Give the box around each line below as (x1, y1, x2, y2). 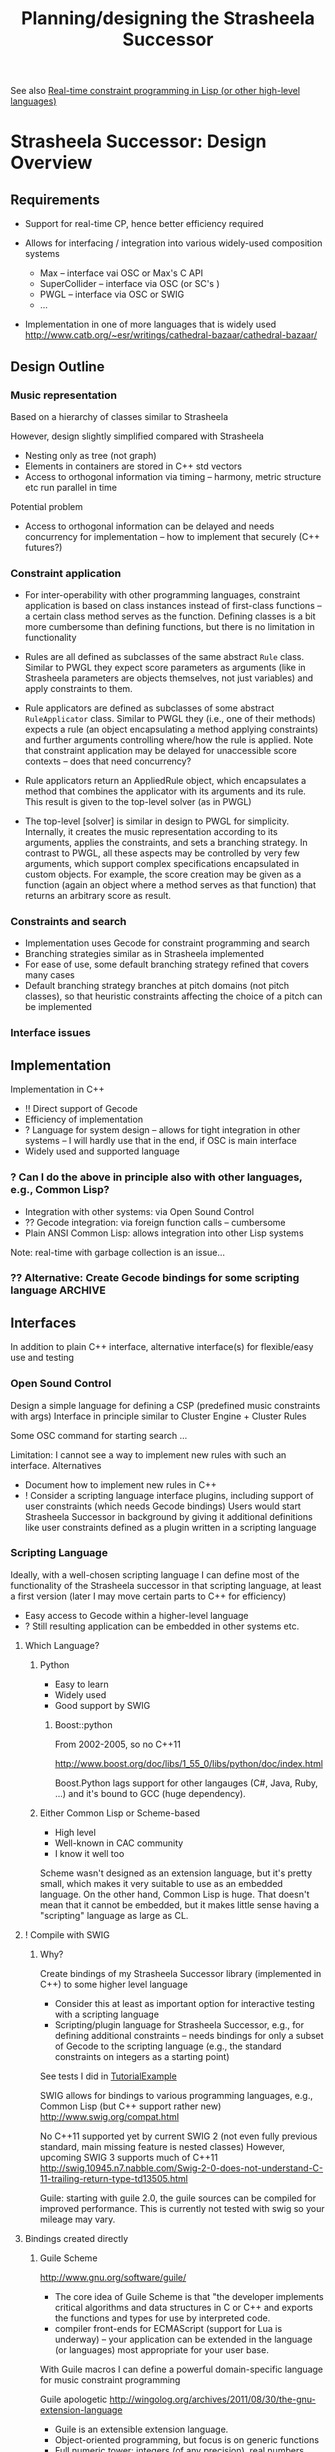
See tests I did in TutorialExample (39, 2070, 177, 2082)
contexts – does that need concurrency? (24, 755, 192, 767)
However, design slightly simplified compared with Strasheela (10, 430, 265, 442)
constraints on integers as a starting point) (54, 2050, 230, 2062)
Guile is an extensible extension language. (54, 2423, 229, 2435)
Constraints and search (10, 915, 127, 929)
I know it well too (54, 1847, 125, 1859)
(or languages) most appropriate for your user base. (54, 2343, 270, 2356)
